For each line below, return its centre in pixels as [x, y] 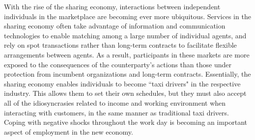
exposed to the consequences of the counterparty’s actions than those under [118, 64]
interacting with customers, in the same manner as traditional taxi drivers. [116, 112]
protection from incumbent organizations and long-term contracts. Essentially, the [127, 74]
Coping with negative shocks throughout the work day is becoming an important [126, 122]
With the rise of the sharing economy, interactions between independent [112, 6]
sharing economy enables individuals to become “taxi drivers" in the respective [122, 83]
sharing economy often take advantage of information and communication [115, 26]
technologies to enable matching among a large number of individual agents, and [125, 35]
